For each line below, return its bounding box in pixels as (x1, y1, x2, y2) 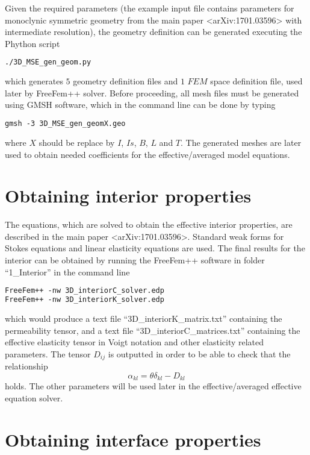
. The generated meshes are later (181, 136, 302, 148)
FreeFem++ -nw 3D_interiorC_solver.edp (5, 286, 164, 295)
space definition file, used (210, 75, 303, 87)
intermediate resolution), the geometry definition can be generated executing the (5, 25, 302, 38)
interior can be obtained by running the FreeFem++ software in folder (5, 254, 265, 266)
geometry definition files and (73, 75, 178, 87)
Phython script (5, 37, 60, 49)
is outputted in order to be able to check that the (108, 347, 291, 360)
